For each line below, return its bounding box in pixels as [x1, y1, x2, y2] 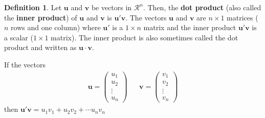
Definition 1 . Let [4, 2, 62, 12]
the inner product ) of [4, 12, 77, 22]
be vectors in [91, 2, 132, 12]
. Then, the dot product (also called [143, 2, 261, 12]
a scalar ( [4, 32, 33, 42]
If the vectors [4, 59, 46, 69]
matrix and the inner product [143, 22, 236, 33]
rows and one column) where [11, 22, 101, 33]
